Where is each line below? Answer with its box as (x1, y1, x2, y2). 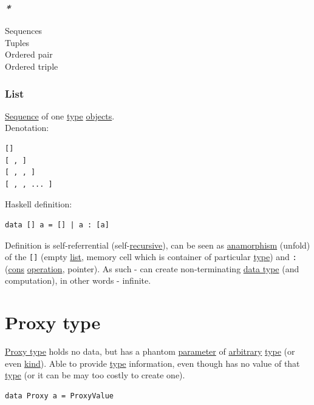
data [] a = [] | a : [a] (5, 220, 109, 229)
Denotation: (5, 121, 49, 134)
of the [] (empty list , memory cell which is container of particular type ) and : (5, 250, 297, 263)
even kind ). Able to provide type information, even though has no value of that (5, 356, 300, 369)
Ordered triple (5, 60, 58, 72)
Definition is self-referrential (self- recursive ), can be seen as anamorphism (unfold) (5, 238, 310, 251)
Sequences (5, 24, 43, 37)
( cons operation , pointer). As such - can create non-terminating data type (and (5, 262, 299, 275)
